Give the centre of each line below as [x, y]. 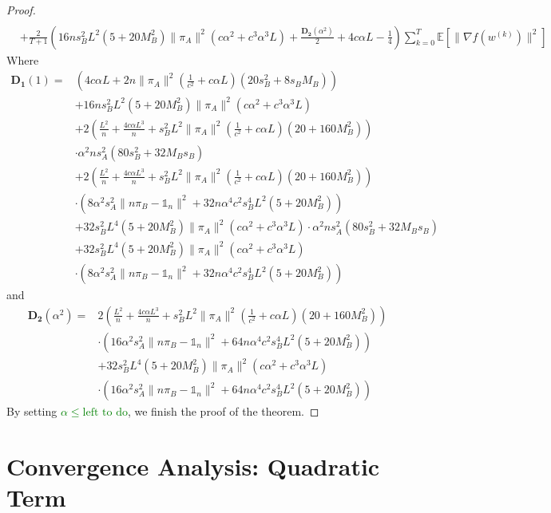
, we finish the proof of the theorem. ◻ [223, 411]
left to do [105, 413]
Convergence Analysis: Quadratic [193, 466]
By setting [32, 411]
